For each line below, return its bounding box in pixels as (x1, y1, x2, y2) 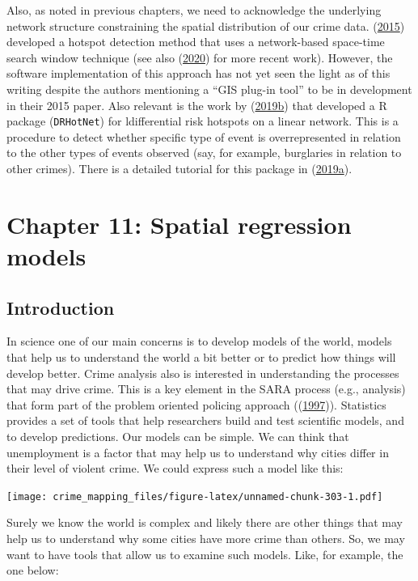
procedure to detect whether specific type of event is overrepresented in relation (6, 128, 401, 145)
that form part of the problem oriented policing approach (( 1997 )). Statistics (6, 396, 386, 413)
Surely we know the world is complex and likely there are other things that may (6, 514, 403, 531)
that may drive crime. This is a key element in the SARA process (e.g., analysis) (6, 380, 406, 397)
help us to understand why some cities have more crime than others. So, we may (6, 529, 405, 546)
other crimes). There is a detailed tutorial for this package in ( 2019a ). (6, 160, 353, 176)
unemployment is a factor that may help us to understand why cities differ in (6, 443, 389, 460)
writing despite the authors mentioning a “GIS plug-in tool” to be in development (6, 80, 412, 97)
